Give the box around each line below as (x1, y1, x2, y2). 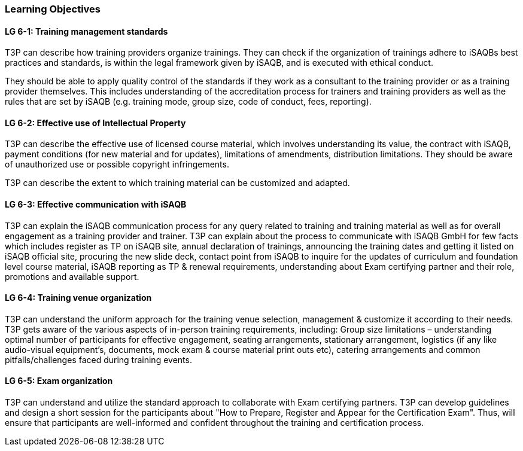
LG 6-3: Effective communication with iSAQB (5, 199, 187, 210)
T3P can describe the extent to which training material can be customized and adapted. (5, 178, 350, 188)
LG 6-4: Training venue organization (5, 292, 152, 303)
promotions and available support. (5, 271, 139, 282)
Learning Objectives (5, 3, 101, 15)
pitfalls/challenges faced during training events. (5, 354, 192, 365)
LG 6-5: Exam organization (5, 376, 113, 386)
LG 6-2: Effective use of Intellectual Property (5, 117, 186, 128)
